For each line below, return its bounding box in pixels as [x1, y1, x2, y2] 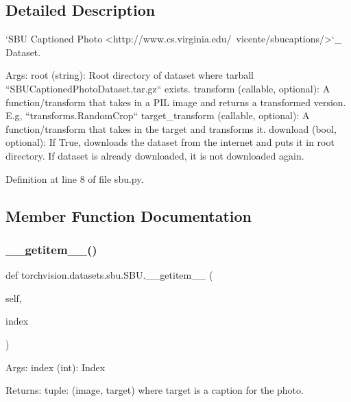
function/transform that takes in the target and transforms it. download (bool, [5, 121, 337, 136]
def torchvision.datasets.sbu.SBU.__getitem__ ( [5, 268, 213, 282]
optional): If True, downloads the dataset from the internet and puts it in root [5, 135, 335, 149]
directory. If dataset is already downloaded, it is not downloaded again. [5, 148, 304, 162]
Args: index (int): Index [5, 360, 106, 374]
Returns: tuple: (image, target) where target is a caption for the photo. [5, 383, 304, 397]
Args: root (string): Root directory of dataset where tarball [5, 68, 254, 82]
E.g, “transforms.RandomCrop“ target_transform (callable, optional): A [5, 108, 310, 123]
